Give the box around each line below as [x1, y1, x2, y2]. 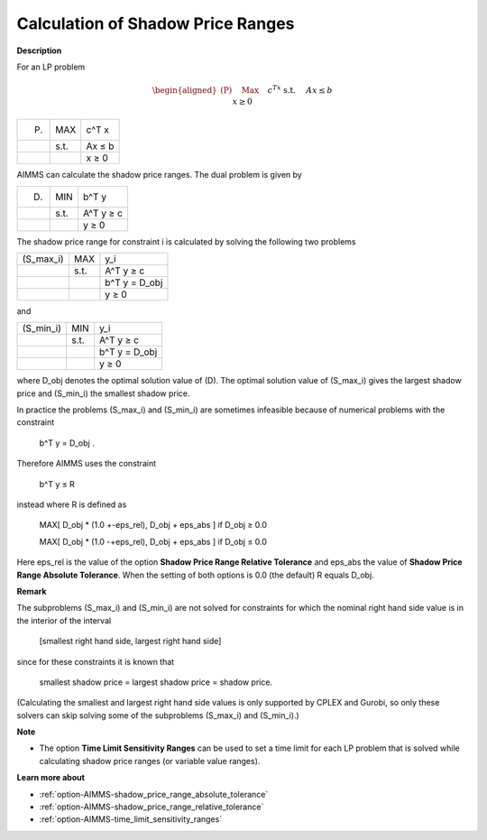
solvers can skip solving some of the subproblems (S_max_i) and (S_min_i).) [16, 709, 299, 721]
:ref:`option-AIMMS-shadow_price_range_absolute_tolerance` [39, 789, 269, 799]
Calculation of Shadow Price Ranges [16, 14, 295, 33]
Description [16, 45, 62, 56]
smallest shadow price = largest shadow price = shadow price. [39, 677, 273, 688]
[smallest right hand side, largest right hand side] [39, 636, 222, 647]
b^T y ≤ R [39, 478, 76, 489]
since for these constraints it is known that [16, 656, 175, 667]
